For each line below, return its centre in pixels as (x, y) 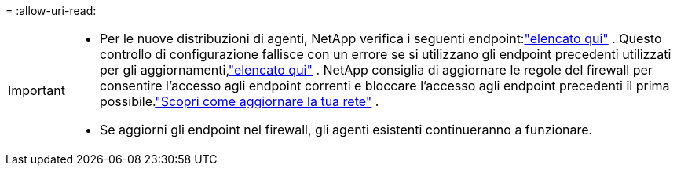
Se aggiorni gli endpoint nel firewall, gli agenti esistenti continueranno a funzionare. (346, 130)
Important (37, 90)
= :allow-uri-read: (51, 11)
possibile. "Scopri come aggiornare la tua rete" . (239, 101)
